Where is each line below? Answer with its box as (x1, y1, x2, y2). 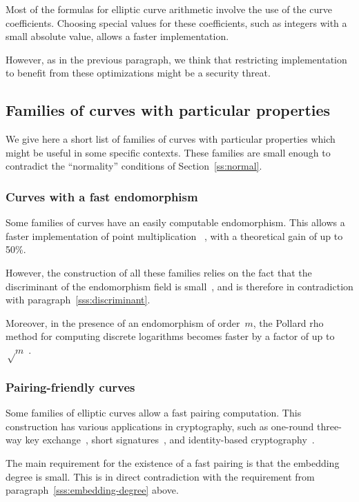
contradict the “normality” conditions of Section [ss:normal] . (6, 159, 262, 173)
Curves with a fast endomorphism (6, 188, 198, 205)
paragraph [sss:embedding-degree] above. (6, 483, 179, 497)
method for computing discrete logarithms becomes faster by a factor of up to (6, 329, 335, 343)
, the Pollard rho (253, 315, 324, 330)
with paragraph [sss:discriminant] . (6, 292, 151, 307)
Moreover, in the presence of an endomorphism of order (6, 315, 240, 330)
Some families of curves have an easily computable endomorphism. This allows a (6, 215, 345, 230)
